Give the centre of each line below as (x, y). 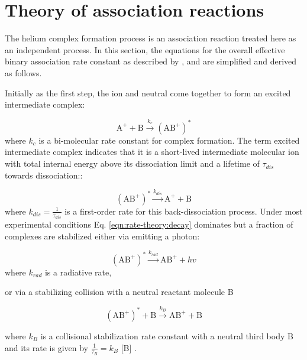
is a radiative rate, (78, 272)
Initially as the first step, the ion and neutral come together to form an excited (148, 93)
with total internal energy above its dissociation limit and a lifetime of (132, 163)
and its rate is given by (46, 347)
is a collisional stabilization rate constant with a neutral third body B (167, 335)
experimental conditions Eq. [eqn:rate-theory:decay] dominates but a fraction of (149, 224)
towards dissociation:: (44, 175)
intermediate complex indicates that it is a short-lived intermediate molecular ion (152, 152)
